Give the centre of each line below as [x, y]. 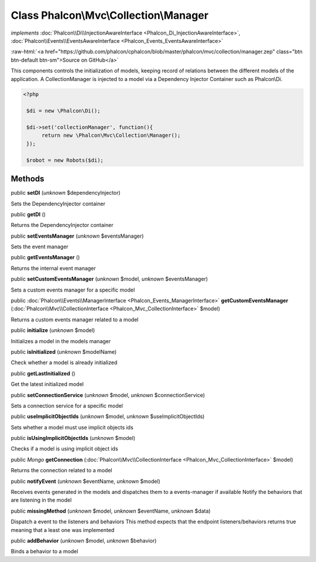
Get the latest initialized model [47, 384]
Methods [28, 179]
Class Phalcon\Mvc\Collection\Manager [110, 15]
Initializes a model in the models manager [61, 341]
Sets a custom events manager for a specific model [73, 290]
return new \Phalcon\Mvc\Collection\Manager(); [111, 136]
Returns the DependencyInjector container [62, 225]
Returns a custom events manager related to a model [75, 319]
